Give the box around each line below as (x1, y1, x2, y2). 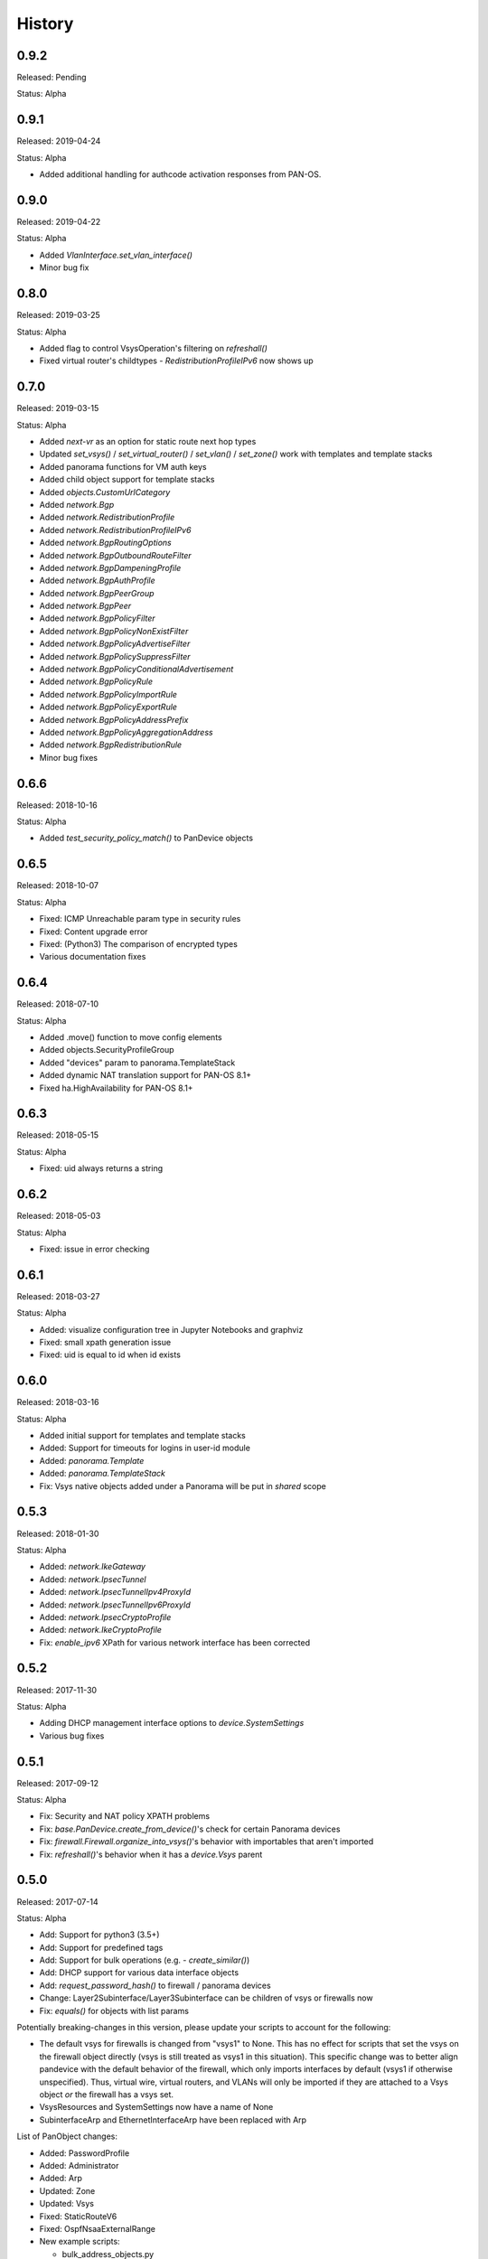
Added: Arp (39, 2173, 83, 2184)
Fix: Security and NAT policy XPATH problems (39, 1811, 211, 1822)
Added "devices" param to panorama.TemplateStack (39, 1057, 236, 1068)
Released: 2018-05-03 (16, 1211, 101, 1222)
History (16, 14, 74, 33)
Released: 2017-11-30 (16, 1684, 98, 1695)
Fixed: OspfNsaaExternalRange (39, 2223, 155, 2234)
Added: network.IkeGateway (39, 1561, 146, 1572)
